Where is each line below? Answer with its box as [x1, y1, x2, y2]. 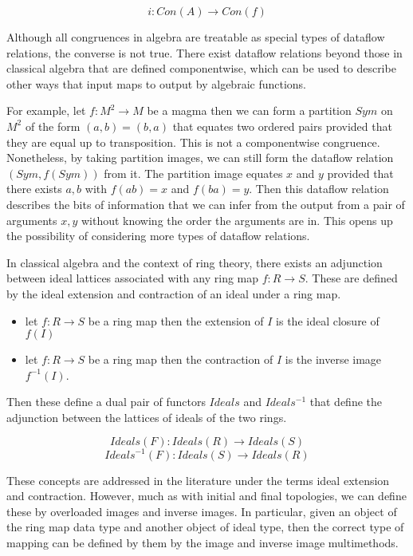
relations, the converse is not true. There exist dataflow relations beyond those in [6, 44, 403, 61]
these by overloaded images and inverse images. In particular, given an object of [6, 503, 397, 519]
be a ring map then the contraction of [88, 351, 273, 368]
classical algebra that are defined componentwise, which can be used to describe [6, 60, 396, 77]
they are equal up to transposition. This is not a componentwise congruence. [6, 133, 380, 150]
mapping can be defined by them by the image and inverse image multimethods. [6, 534, 399, 550]
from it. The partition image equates [104, 164, 283, 181]
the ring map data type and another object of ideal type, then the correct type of [6, 519, 404, 535]
